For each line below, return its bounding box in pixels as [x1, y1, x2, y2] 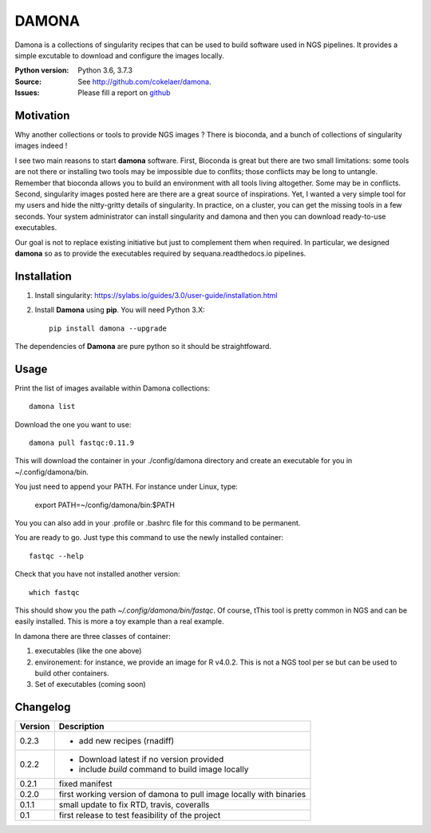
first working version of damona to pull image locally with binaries [58, 789, 306, 800]
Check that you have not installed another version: [14, 569, 180, 579]
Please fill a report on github [77, 88, 171, 97]
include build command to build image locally [78, 764, 249, 775]
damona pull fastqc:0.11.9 [29, 438, 135, 447]
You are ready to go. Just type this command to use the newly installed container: [14, 533, 283, 542]
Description [58, 721, 105, 732]
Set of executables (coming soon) [34, 680, 147, 689]
